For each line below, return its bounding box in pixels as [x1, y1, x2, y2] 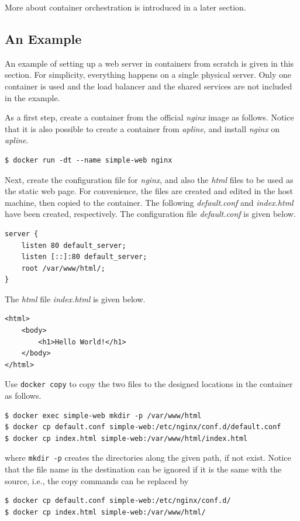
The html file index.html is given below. [5, 292, 146, 305]
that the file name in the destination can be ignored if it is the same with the [5, 463, 282, 475]
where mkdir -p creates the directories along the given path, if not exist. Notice [5, 451, 291, 464]
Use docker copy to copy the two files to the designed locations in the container [5, 378, 293, 390]
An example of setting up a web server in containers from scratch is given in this [5, 57, 294, 69]
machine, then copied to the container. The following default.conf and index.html [5, 196, 294, 208]
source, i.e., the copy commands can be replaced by [5, 474, 189, 487]
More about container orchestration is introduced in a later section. [5, 1, 246, 13]
